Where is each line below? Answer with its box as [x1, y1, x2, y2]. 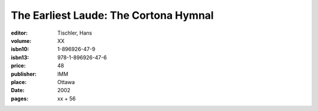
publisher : [11, 70, 37, 78]
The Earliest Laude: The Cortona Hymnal [11, 9, 214, 22]
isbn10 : [11, 46, 29, 53]
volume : [11, 37, 32, 44]
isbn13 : [11, 53, 29, 61]
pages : [11, 95, 29, 102]
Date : [11, 87, 25, 94]
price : [11, 62, 26, 69]
